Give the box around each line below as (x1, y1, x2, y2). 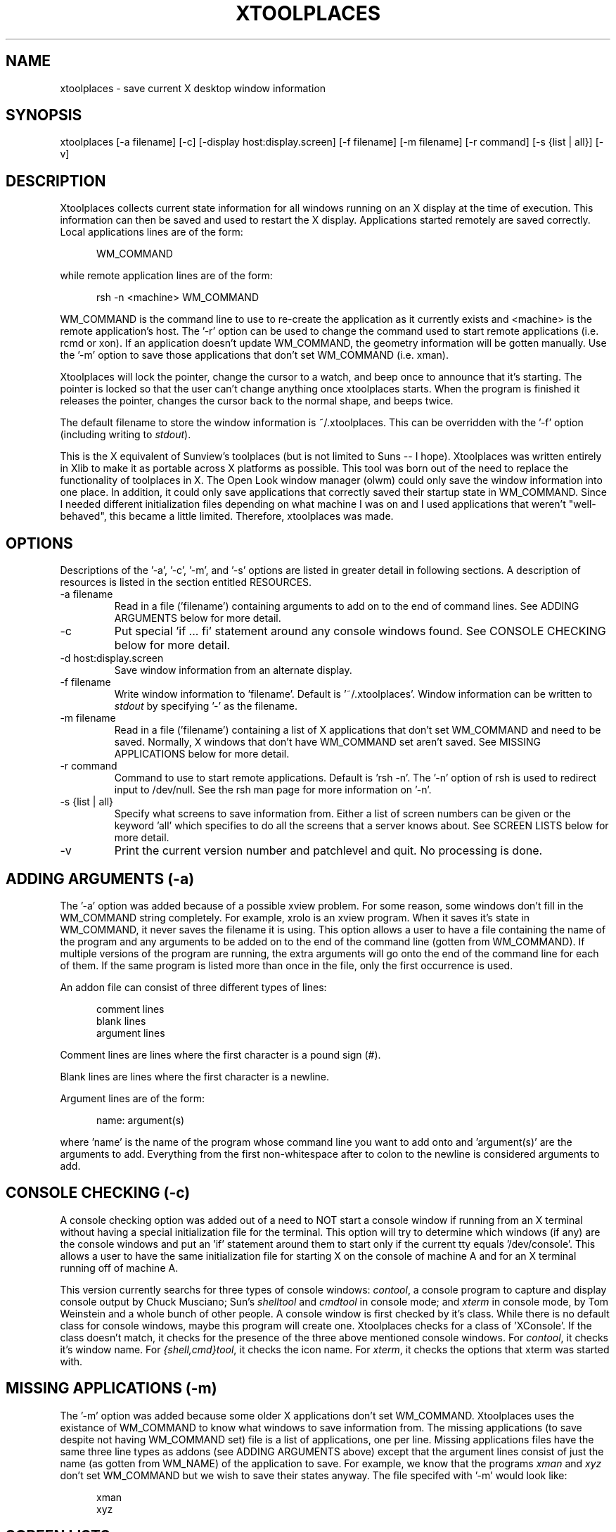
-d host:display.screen (60, 652, 164, 665)
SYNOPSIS (6, 106, 82, 125)
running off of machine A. (60, 1261, 179, 1274)
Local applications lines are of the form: (60, 226, 243, 238)
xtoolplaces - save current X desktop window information (60, 82, 326, 94)
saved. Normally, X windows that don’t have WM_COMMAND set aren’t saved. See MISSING (114, 736, 541, 748)
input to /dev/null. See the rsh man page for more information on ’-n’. (114, 784, 432, 796)
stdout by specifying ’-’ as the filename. (114, 700, 297, 713)
